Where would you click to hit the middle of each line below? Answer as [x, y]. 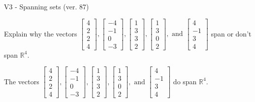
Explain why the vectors [41, 33]
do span [185, 81]
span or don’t [231, 33]
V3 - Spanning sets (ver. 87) [47, 6]
